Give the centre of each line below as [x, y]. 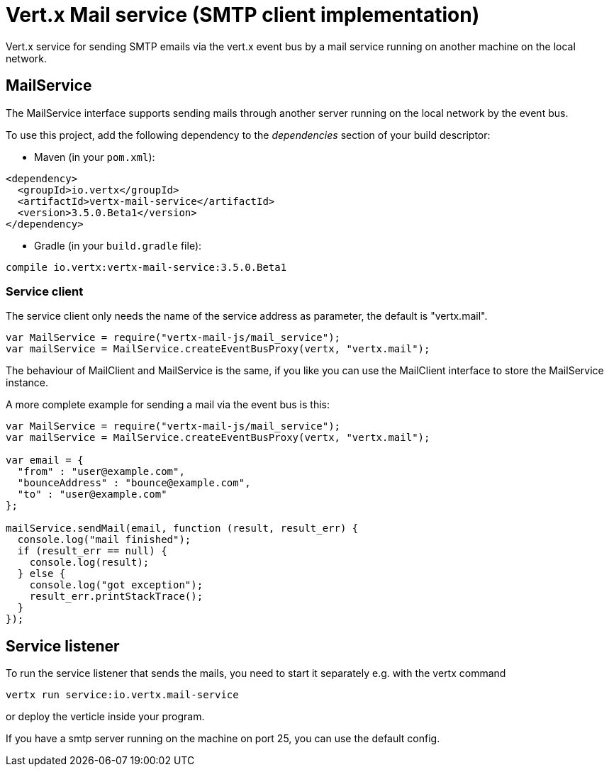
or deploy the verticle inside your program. [105, 717]
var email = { [45, 460]
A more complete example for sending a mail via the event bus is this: [168, 405]
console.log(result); [89, 563]
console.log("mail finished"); [104, 540]
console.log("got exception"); [116, 585]
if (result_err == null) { [92, 551]
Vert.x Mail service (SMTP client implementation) [243, 15]
